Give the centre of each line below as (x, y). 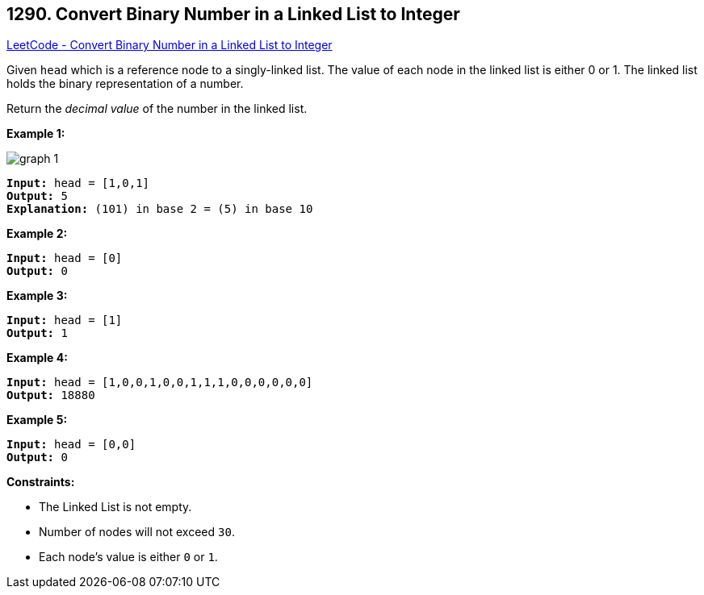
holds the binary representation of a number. (125, 84)
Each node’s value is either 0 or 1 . (128, 557)
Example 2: (37, 234)
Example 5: (37, 420)
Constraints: (41, 482)
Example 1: (36, 134)
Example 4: (37, 358)
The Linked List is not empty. (115, 507)
